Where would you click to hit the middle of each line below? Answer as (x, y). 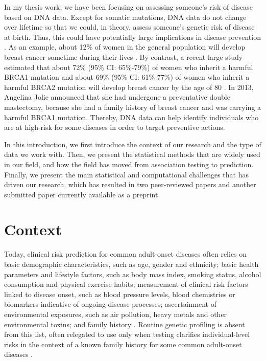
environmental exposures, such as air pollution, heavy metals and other (116, 314)
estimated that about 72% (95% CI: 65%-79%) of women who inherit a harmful (129, 67)
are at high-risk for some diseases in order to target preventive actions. (115, 127)
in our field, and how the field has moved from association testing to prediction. (129, 164)
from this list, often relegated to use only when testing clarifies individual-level (127, 334)
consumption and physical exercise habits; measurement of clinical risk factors (126, 284)
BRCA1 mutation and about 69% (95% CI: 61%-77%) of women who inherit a (127, 77)
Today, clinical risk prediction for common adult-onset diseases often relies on (126, 254)
